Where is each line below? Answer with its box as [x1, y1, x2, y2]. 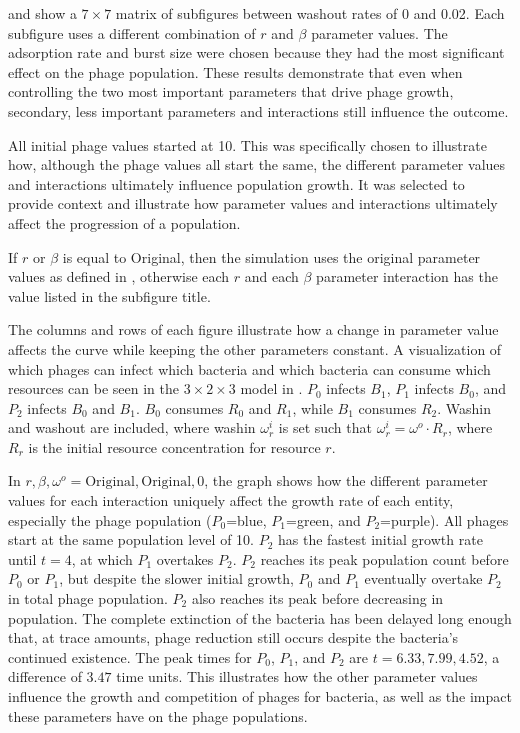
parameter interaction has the [316, 266, 498, 287]
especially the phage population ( [8, 509, 212, 530]
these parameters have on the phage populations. [8, 705, 308, 726]
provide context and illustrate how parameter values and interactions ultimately [8, 193, 498, 214]
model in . [240, 378, 303, 399]
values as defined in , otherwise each [8, 266, 230, 287]
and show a [8, 3, 77, 23]
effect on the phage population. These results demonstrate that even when [8, 61, 463, 82]
